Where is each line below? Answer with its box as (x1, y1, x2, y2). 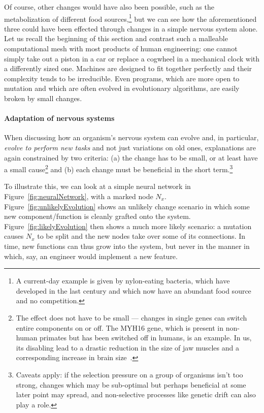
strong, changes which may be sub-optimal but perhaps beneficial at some (16, 379, 246, 390)
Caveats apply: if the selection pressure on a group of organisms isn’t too (16, 369, 243, 379)
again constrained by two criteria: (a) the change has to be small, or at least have (4, 152, 258, 163)
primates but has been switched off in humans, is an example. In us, (40, 332, 252, 343)
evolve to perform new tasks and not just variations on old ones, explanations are (4, 142, 256, 152)
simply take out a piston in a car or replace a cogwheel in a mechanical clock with (4, 53, 260, 63)
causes (4, 231, 24, 241)
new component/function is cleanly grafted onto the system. (4, 211, 191, 221)
